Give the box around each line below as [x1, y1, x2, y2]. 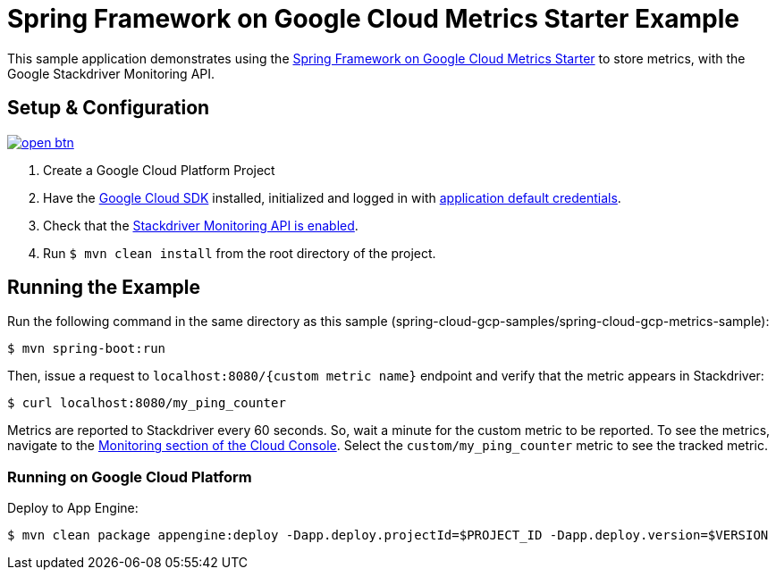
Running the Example [7, 276, 201, 299]
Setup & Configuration [7, 96, 210, 120]
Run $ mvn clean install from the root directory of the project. [43, 245, 436, 261]
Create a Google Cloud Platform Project [43, 162, 275, 178]
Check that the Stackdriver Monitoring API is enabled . [43, 217, 358, 233]
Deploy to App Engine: [7, 500, 139, 516]
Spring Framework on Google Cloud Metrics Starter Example [7, 4, 739, 34]
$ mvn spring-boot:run [7, 341, 166, 356]
